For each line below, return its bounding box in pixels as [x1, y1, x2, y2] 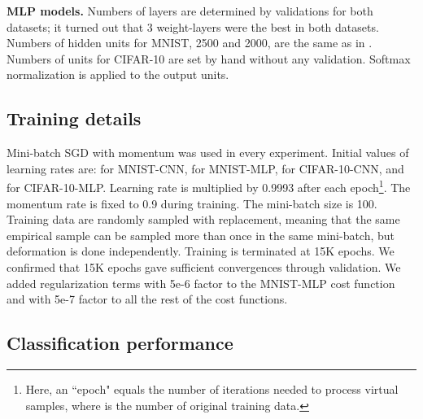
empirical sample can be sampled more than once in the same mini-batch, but [7, 226, 395, 243]
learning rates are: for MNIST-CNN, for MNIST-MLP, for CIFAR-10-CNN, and [7, 159, 404, 177]
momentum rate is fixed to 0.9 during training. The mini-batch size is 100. [7, 194, 377, 212]
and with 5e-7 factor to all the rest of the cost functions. [7, 290, 288, 308]
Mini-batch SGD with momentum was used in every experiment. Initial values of [7, 144, 409, 161]
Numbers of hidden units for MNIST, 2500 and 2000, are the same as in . [7, 34, 373, 51]
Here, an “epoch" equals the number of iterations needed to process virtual [25, 380, 399, 397]
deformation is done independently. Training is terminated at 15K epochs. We [7, 242, 395, 260]
